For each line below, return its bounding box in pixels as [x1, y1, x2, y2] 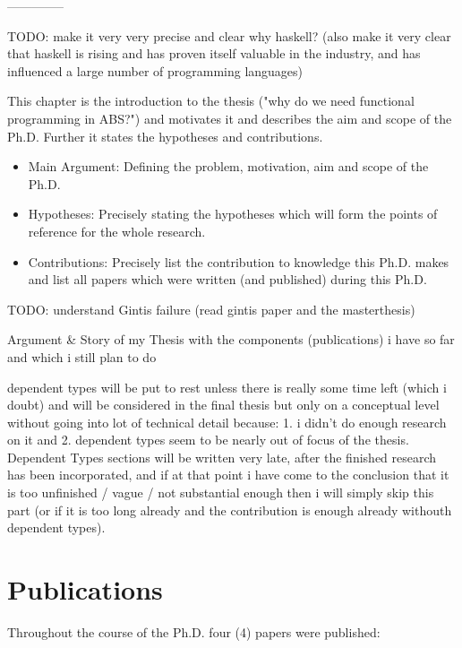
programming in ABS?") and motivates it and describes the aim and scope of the [7, 108, 452, 127]
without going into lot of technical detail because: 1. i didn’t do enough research [7, 412, 447, 431]
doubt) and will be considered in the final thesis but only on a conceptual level [7, 395, 440, 414]
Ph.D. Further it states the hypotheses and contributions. [7, 126, 323, 145]
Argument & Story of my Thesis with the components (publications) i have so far [7, 330, 455, 349]
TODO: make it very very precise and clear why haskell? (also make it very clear [7, 26, 451, 45]
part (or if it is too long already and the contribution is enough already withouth [7, 500, 452, 519]
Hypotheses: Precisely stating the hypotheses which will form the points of [28, 204, 438, 223]
